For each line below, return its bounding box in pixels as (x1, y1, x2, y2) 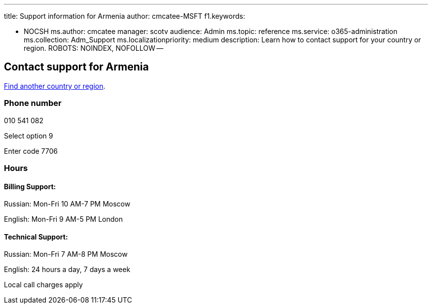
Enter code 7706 (4, 146, 58, 155)
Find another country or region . (4, 81, 106, 90)
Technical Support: (4, 232, 68, 241)
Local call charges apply (4, 280, 83, 289)
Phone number (4, 98, 62, 108)
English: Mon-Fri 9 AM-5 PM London (4, 215, 123, 224)
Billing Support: (4, 182, 56, 191)
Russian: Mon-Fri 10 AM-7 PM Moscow (4, 200, 131, 208)
